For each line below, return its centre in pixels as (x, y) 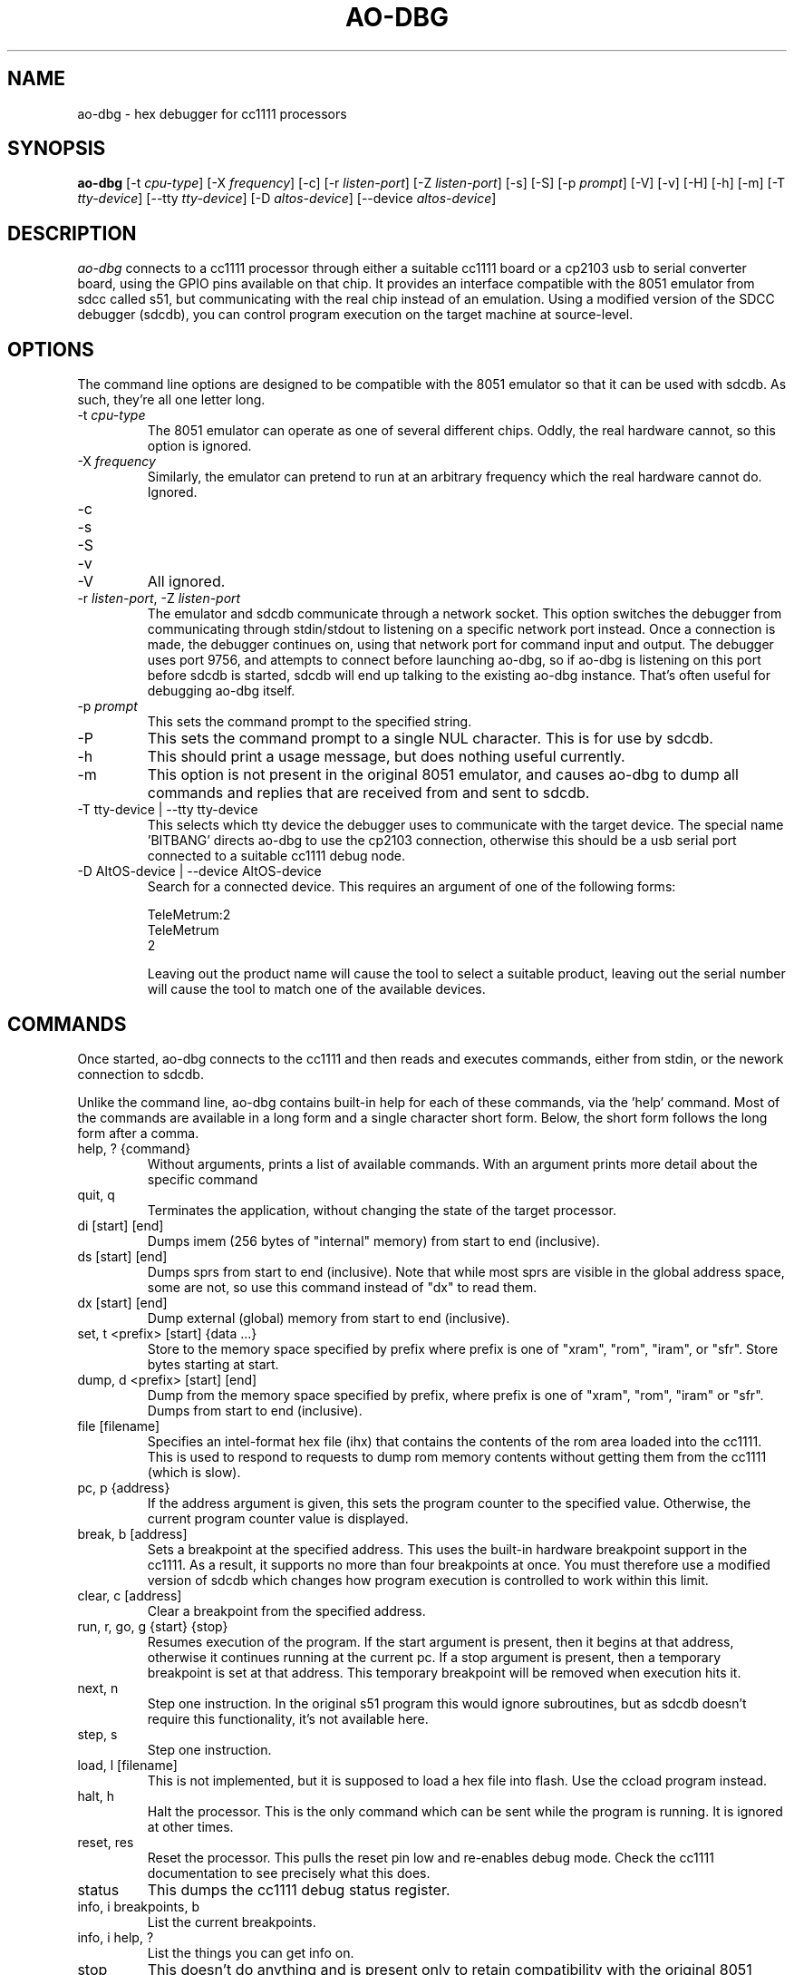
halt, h (96, 1795)
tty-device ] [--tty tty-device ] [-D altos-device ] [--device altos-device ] (287, 199)
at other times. (190, 1826)
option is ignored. (199, 446)
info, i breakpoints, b (138, 1906)
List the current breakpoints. (232, 1921)
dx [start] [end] (122, 1302)
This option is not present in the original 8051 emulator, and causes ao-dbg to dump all (443, 775)
